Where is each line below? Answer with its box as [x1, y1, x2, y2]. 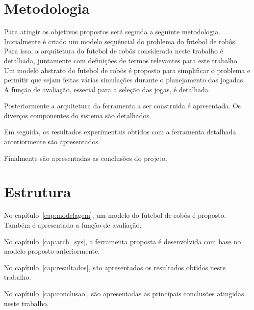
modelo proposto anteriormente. [4, 246, 100, 256]
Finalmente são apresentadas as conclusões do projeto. [4, 153, 167, 163]
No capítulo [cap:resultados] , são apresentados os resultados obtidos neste [4, 262, 226, 272]
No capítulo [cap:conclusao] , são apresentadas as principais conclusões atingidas [4, 288, 244, 298]
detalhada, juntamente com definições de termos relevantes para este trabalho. [4, 55, 239, 65]
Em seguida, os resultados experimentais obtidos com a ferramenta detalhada [4, 127, 236, 137]
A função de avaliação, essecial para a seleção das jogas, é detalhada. [4, 84, 210, 94]
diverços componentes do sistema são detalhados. [4, 110, 151, 120]
